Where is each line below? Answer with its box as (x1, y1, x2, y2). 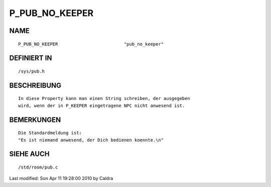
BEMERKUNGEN (9, 115, 61, 124)
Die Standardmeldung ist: (18, 130, 82, 136)
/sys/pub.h (18, 68, 45, 74)
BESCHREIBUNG (9, 81, 62, 89)
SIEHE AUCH (9, 150, 50, 158)
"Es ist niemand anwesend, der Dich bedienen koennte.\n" (18, 137, 164, 142)
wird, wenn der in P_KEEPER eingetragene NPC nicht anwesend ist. (18, 102, 185, 108)
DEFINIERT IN (9, 54, 52, 62)
